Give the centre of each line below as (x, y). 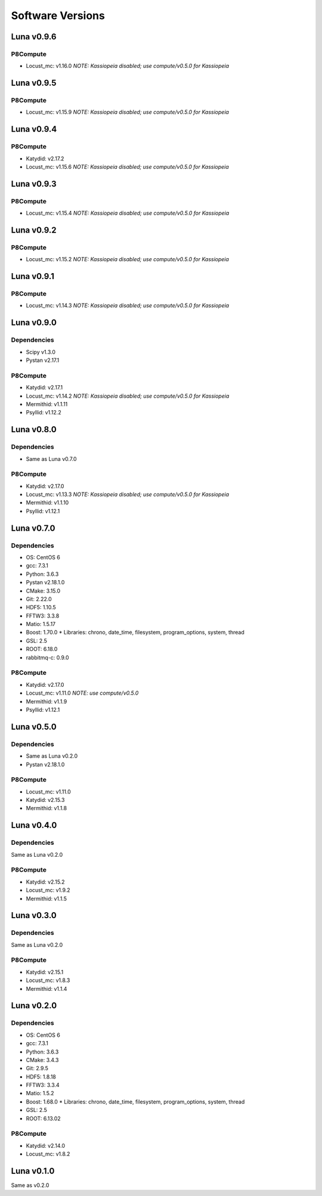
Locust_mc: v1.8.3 (48, 980)
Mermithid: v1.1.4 (47, 989)
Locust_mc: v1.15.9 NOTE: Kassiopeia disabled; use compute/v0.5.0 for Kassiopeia (128, 112)
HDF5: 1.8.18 (41, 1077)
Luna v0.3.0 (34, 915)
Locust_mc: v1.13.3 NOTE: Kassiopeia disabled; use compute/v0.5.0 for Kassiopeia (128, 494)
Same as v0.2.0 (30, 1185)
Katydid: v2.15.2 (45, 882)
